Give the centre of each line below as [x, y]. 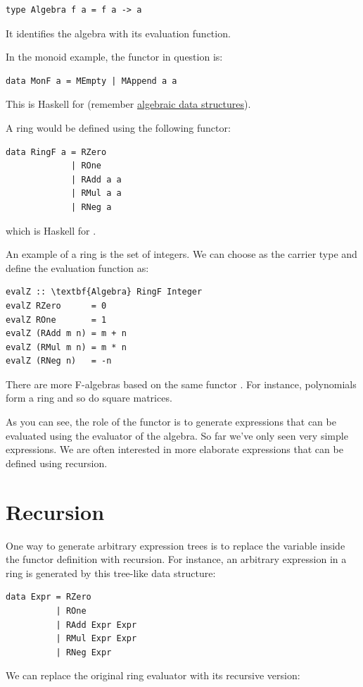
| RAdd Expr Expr [96, 625]
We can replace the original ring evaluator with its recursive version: [153, 675]
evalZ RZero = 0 [56, 305]
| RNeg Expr [84, 652]
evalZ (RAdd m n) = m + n [66, 334]
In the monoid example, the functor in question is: [114, 57]
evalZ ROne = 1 [56, 320]
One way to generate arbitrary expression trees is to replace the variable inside [176, 545]
